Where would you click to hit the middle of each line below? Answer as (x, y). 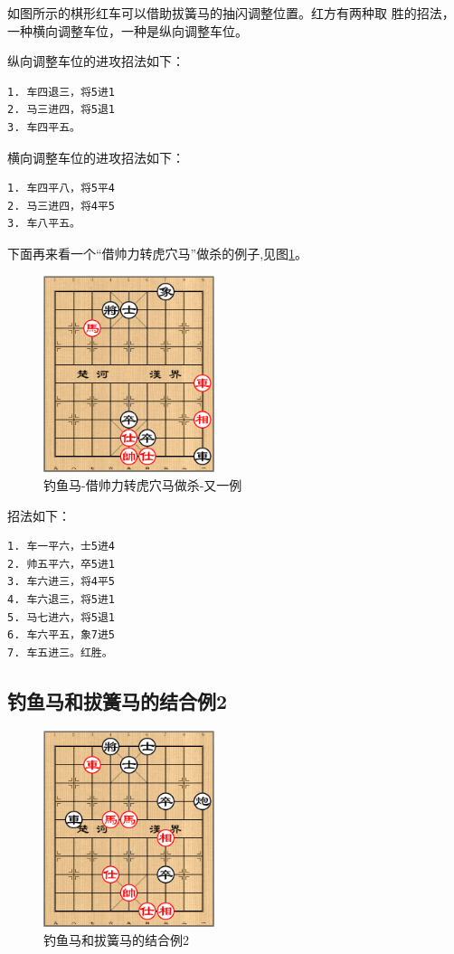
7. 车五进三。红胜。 (60, 652)
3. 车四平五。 (44, 127)
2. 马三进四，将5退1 (61, 110)
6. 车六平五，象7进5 (61, 635)
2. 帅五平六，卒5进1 (61, 564)
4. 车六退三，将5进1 (61, 599)
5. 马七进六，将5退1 (61, 617)
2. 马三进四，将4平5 (61, 206)
